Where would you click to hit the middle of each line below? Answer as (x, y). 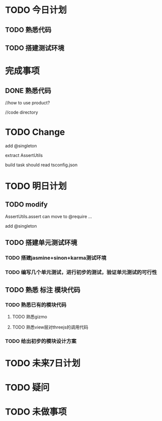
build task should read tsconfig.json (41, 165)
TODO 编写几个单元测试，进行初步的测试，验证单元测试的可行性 (81, 272)
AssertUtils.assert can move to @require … (49, 216)
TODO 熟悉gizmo (30, 316)
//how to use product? (28, 103)
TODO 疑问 (27, 388)
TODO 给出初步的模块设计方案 (41, 341)
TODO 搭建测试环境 (35, 48)
